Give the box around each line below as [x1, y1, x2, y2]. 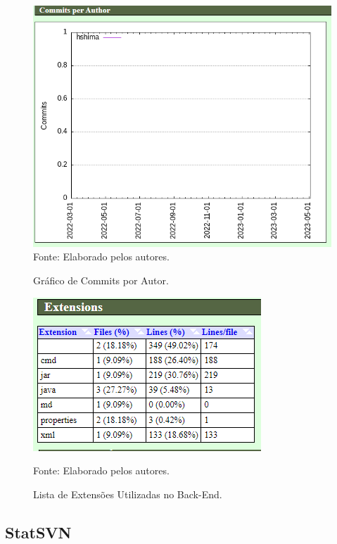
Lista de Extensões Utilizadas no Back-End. [33, 486, 222, 501]
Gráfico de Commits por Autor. [33, 272, 169, 287]
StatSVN [5, 521, 72, 543]
